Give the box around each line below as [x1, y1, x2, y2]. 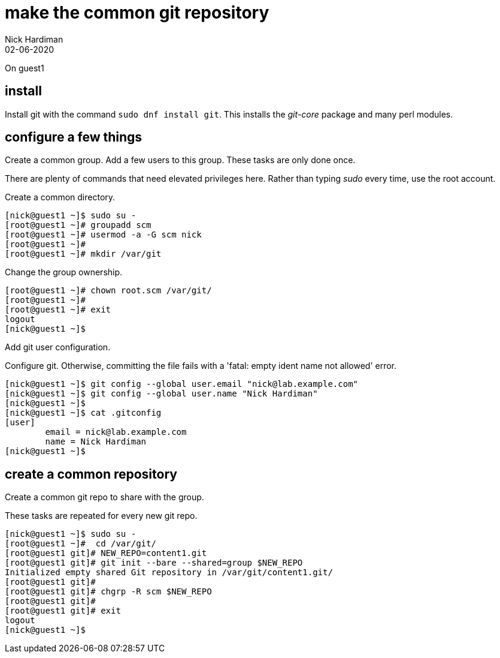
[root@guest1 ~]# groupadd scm [5, 220, 151, 230]
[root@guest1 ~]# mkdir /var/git [5, 249, 162, 259]
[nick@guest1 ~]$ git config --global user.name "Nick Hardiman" [5, 389, 318, 399]
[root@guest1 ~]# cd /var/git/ [5, 539, 156, 549]
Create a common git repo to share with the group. [5, 492, 204, 503]
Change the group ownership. [5, 267, 123, 278]
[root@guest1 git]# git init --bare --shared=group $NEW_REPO [5, 558, 303, 568]
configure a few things [5, 130, 143, 145]
